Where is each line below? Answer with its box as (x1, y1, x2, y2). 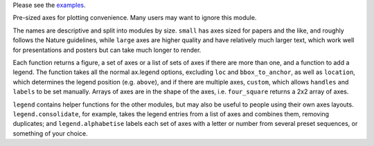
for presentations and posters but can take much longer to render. (12, 46, 202, 54)
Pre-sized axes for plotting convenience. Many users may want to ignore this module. (12, 14, 257, 22)
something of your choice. (12, 129, 88, 138)
